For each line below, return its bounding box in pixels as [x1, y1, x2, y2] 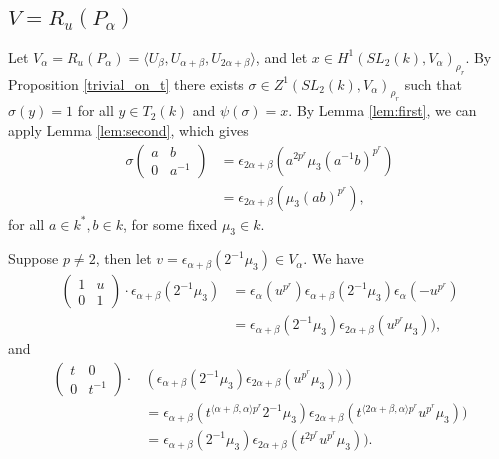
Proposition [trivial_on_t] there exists [8, 73, 244, 94]
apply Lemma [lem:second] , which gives [8, 119, 249, 140]
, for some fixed [123, 213, 218, 234]
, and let [255, 46, 308, 67]
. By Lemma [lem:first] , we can [288, 100, 477, 121]
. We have [303, 248, 364, 269]
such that [404, 73, 462, 94]
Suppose [8, 248, 59, 269]
